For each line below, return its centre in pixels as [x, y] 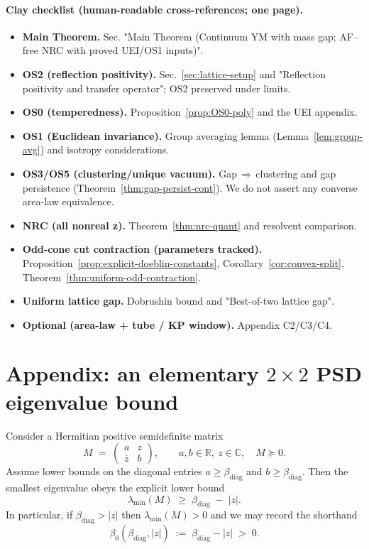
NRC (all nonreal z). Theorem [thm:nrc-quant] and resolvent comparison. [189, 225]
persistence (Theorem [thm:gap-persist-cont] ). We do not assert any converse [190, 187]
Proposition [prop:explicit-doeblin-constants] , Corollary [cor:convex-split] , [183, 262]
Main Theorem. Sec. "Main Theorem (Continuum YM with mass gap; [179, 36]
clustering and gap [296, 173]
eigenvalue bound [92, 401]
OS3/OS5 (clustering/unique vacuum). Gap [130, 173]
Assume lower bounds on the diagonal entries [104, 471]
